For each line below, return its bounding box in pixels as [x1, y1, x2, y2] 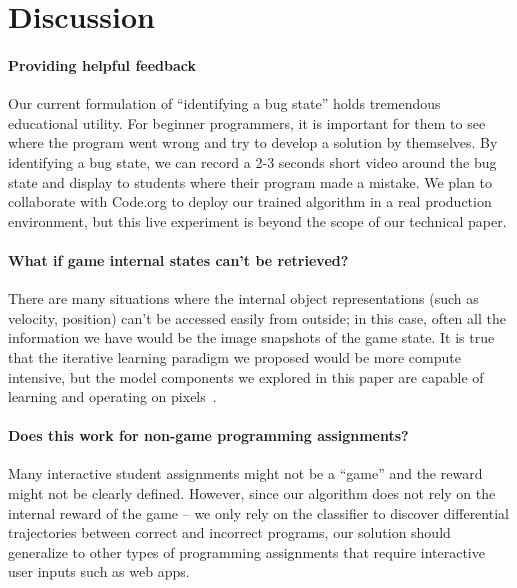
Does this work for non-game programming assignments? [8, 425, 409, 446]
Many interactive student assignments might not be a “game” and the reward [8, 463, 483, 484]
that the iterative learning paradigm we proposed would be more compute [8, 346, 461, 367]
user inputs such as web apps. [8, 561, 190, 582]
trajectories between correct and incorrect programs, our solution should [8, 522, 451, 543]
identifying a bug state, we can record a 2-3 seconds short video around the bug [8, 151, 497, 172]
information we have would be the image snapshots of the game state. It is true [8, 327, 495, 348]
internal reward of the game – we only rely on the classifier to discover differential [8, 502, 509, 523]
